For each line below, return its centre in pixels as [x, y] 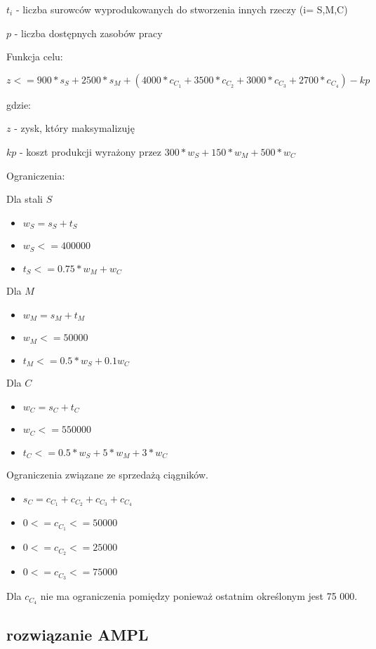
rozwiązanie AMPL [78, 635]
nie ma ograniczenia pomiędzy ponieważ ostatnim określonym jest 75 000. [199, 596]
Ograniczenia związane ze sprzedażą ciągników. [107, 475]
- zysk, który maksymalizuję [74, 128]
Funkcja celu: [35, 56]
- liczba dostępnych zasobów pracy [88, 33]
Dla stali [25, 199]
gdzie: [19, 104]
